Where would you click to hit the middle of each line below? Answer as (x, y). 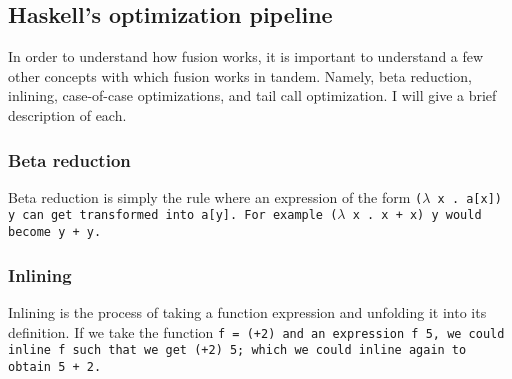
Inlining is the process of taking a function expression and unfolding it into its (247, 311)
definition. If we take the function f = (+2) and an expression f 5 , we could (256, 331)
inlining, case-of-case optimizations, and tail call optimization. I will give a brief (252, 95)
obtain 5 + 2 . (55, 366)
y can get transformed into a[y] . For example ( (173, 215)
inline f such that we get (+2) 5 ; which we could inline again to (237, 350)
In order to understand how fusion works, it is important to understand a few (246, 56)
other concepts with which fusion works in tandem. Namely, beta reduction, (240, 75)
